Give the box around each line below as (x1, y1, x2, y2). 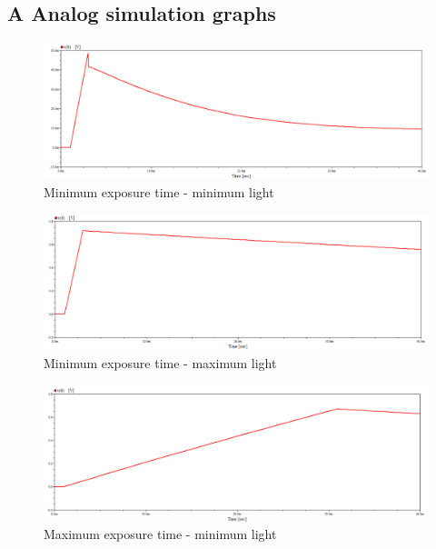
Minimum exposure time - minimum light (44, 182, 274, 201)
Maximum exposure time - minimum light (44, 524, 277, 544)
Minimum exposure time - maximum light (44, 354, 277, 373)
